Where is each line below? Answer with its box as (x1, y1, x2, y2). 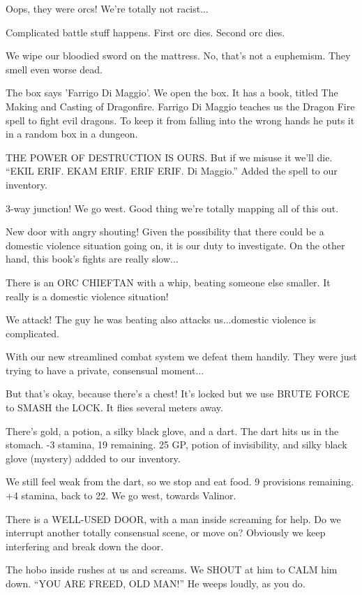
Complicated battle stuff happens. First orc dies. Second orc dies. (6, 24, 285, 39)
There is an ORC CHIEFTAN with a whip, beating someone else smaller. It (6, 274, 331, 289)
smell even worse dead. (6, 61, 103, 76)
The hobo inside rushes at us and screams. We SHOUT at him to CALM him (6, 562, 338, 577)
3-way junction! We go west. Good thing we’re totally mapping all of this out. (6, 200, 339, 215)
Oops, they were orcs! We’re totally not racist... (6, 1, 209, 15)
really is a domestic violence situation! (6, 288, 169, 303)
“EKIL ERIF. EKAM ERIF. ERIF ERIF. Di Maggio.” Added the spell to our (6, 163, 338, 178)
